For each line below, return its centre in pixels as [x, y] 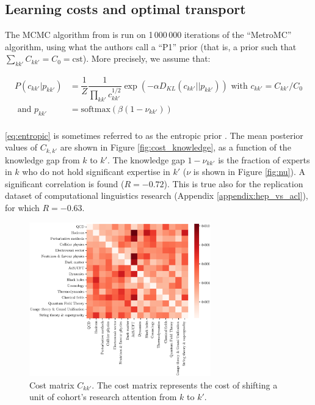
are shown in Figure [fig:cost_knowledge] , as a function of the [176, 147]
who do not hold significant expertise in [96, 172]
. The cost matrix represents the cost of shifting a [185, 385]
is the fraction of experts [264, 159]
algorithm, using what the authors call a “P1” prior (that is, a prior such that [151, 46]
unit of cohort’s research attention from [103, 397]
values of [21, 147]
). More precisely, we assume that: [147, 58]
